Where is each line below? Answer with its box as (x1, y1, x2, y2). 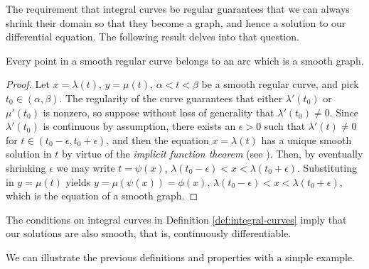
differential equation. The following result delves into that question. (6, 29, 299, 44)
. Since (329, 104, 359, 119)
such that (264, 119, 306, 133)
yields (65, 174, 91, 189)
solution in (6, 146, 52, 161)
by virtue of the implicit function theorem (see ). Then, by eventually (62, 146, 363, 161)
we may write (56, 160, 115, 175)
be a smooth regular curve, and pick (201, 77, 359, 92)
